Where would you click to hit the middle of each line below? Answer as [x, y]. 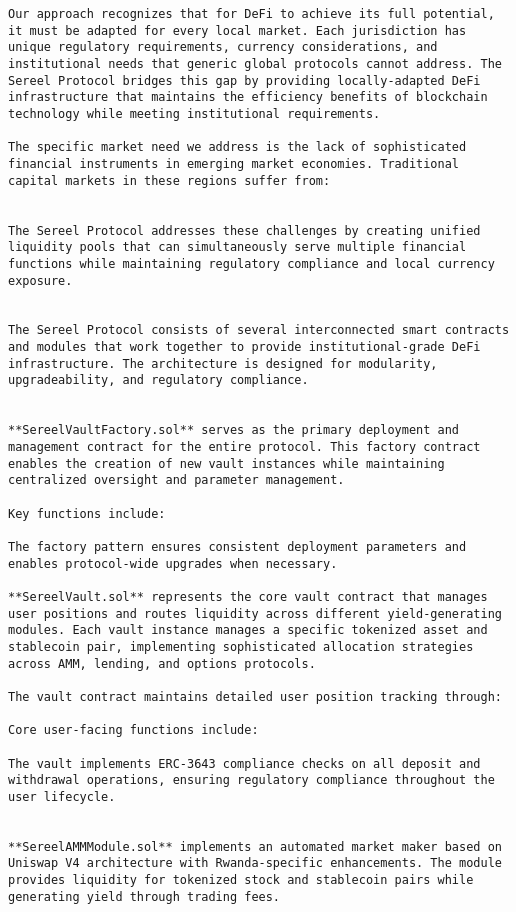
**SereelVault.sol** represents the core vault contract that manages [248, 596]
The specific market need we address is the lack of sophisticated [237, 147]
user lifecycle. [62, 796]
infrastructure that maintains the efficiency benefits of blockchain [248, 97]
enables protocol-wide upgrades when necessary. [173, 563]
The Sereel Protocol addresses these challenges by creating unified [244, 230]
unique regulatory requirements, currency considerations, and [223, 47]
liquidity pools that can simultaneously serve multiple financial [237, 247]
